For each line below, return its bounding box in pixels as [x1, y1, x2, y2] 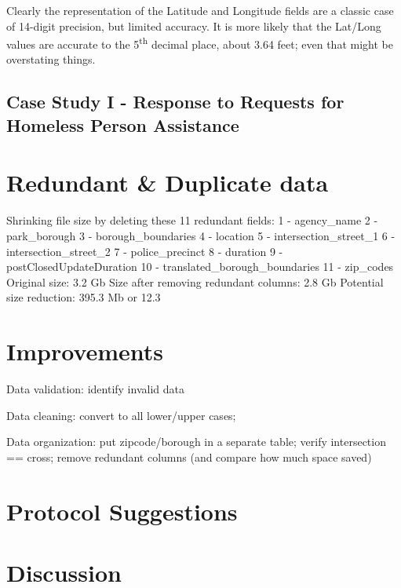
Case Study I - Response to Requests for [6, 89, 344, 114]
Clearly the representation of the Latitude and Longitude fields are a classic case [6, 2, 394, 18]
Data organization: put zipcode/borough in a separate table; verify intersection [6, 433, 386, 450]
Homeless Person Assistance [6, 112, 239, 137]
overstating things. [6, 51, 96, 68]
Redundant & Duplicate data [6, 166, 329, 199]
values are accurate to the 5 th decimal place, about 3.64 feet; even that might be [6, 34, 393, 52]
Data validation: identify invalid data [6, 381, 184, 397]
